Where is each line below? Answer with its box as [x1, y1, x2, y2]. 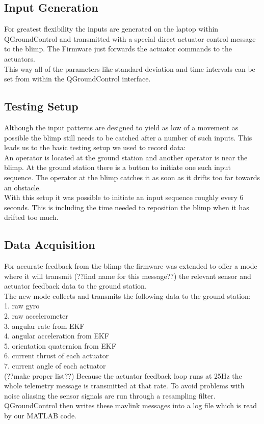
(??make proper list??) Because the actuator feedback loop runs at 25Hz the [4, 370, 242, 381]
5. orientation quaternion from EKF [4, 340, 116, 351]
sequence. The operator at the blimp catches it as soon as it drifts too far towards [4, 172, 260, 182]
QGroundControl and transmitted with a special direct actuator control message [4, 33, 256, 44]
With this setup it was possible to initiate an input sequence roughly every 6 [4, 192, 244, 203]
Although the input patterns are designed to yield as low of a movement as [4, 122, 239, 132]
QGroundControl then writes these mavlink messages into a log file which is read [4, 400, 257, 411]
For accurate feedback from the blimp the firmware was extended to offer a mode [4, 261, 257, 271]
